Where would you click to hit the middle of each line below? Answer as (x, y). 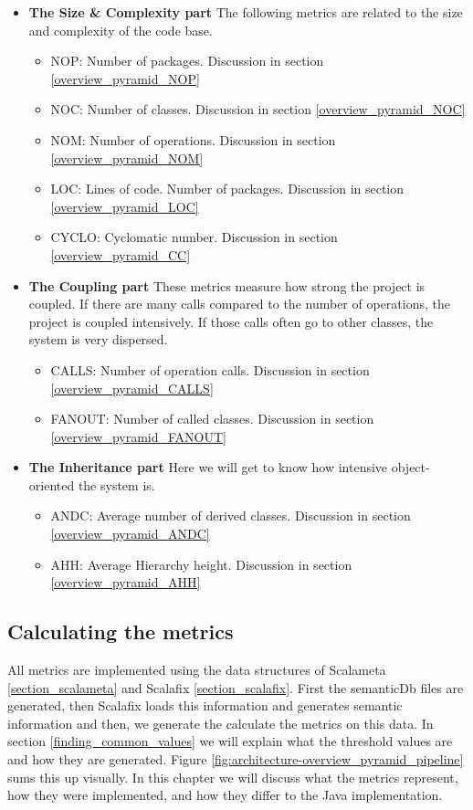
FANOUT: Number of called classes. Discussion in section (212, 419)
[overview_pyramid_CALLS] (132, 388)
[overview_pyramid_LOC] (125, 206)
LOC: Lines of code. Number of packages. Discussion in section (227, 189)
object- (410, 467)
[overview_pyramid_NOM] (127, 158)
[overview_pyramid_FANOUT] (138, 436)
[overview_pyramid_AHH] (126, 582)
